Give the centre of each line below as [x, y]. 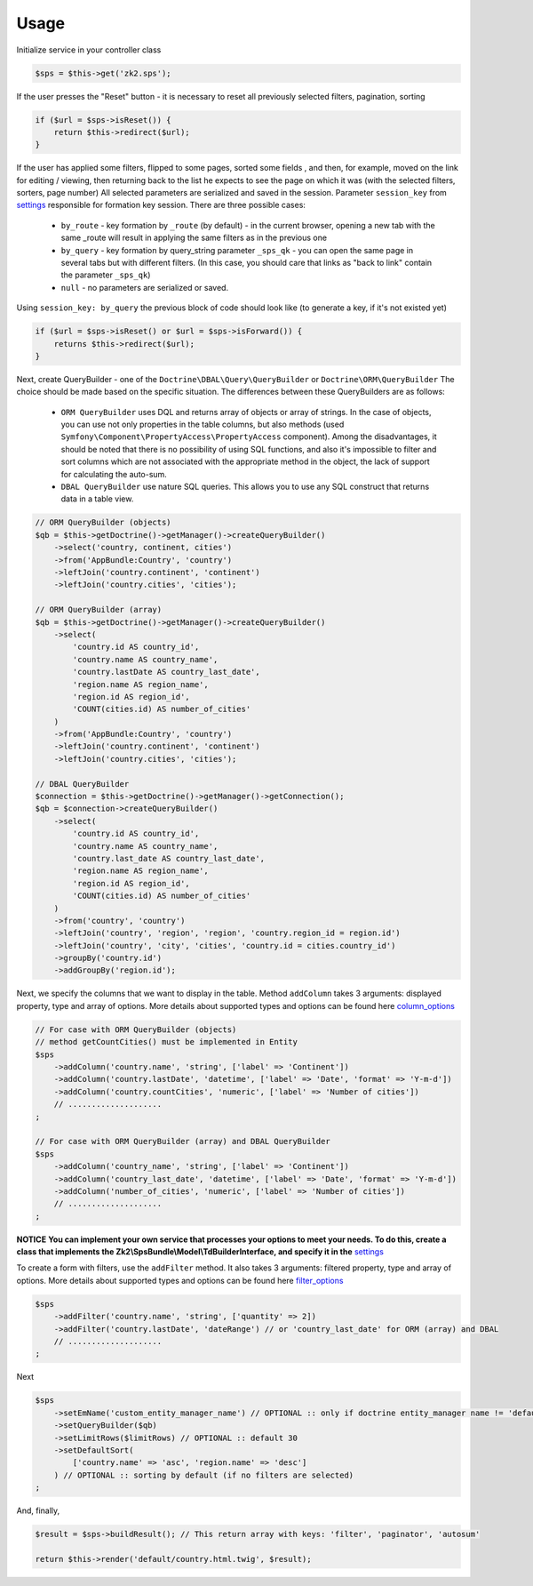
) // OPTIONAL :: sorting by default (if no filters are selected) [204, 1475]
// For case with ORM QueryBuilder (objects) [136, 1029]
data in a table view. [97, 499]
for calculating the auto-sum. [114, 474]
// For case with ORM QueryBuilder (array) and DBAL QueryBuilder [183, 1141]
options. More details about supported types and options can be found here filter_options [180, 1280]
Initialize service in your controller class [89, 50]
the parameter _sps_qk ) [106, 275]
